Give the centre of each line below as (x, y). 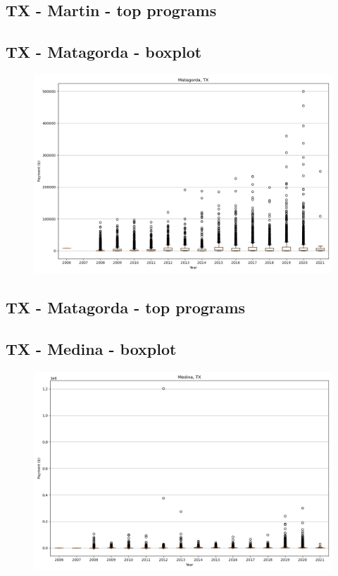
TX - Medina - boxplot (91, 349)
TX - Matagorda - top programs (126, 307)
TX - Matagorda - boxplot (104, 52)
